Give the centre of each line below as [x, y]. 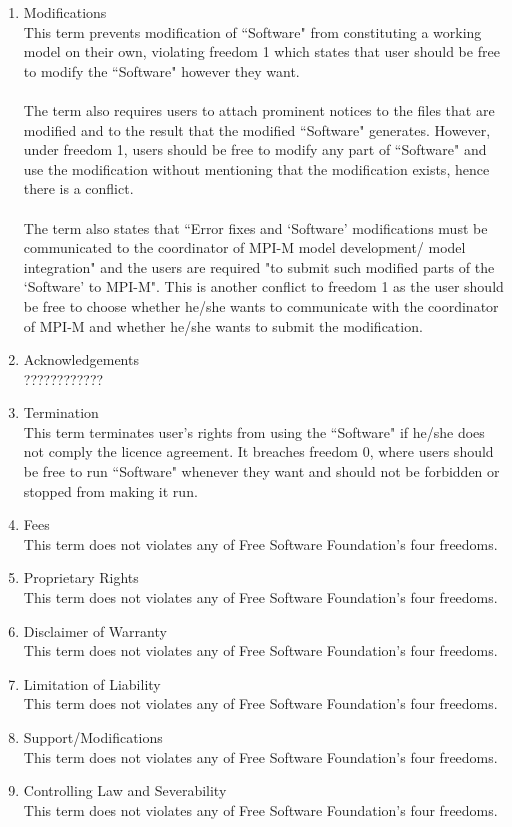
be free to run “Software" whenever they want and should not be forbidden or [261, 471]
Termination [61, 412]
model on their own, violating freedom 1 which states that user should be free [261, 51]
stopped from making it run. [110, 490]
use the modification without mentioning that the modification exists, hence [256, 168]
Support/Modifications [93, 737]
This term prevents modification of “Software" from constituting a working [252, 31]
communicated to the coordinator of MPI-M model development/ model [244, 247]
